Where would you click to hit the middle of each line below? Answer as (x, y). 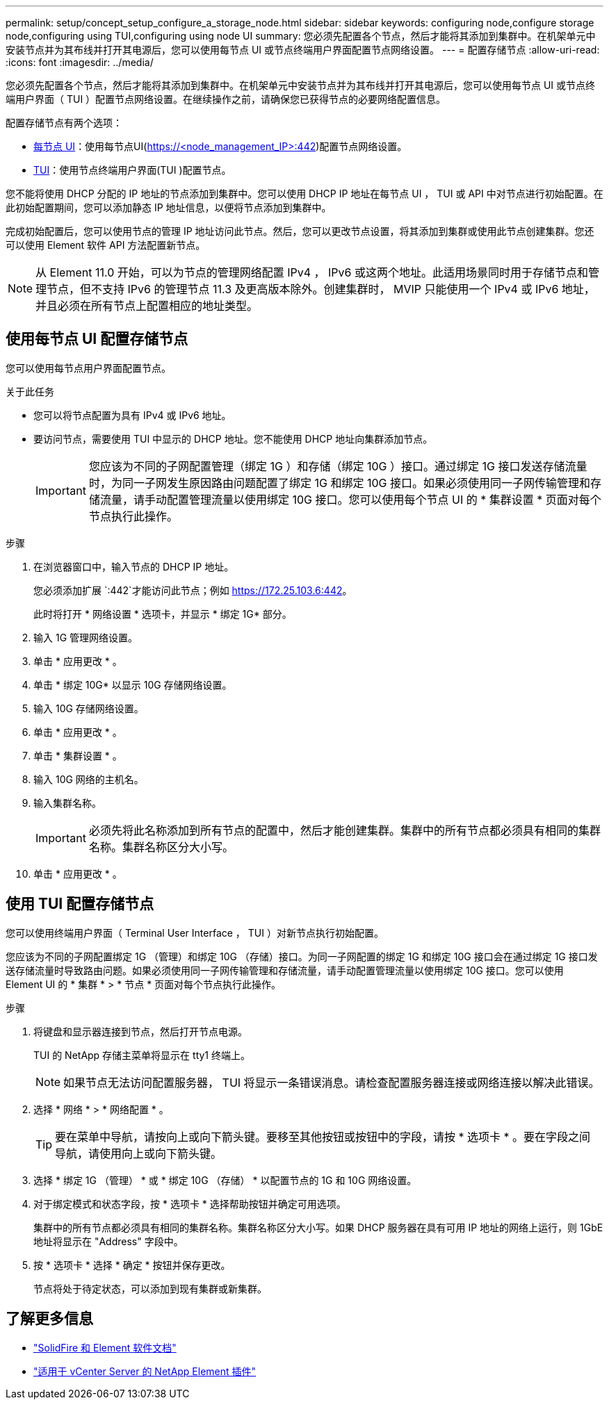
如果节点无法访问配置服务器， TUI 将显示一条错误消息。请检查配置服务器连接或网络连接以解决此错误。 (332, 1082)
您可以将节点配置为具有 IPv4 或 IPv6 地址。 (132, 415)
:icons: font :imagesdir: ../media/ (80, 62)
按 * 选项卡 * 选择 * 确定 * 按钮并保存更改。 (132, 1265)
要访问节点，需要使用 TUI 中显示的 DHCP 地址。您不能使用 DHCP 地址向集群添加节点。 (233, 438)
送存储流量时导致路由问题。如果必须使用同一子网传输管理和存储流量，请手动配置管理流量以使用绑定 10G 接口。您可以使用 (285, 970)
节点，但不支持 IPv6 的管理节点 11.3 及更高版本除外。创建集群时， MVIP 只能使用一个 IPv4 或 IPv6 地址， (321, 289)
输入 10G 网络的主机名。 (89, 779)
